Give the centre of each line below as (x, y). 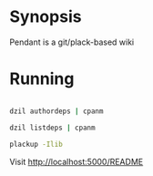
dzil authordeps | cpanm (56, 111)
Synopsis (46, 17)
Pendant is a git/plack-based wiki (72, 42)
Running (42, 79)
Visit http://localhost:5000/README (76, 161)
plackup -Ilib (36, 144)
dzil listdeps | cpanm (52, 128)
